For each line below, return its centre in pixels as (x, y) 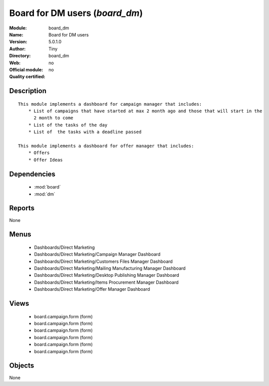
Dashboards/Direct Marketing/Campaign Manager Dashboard (97, 254)
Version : (18, 42)
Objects (22, 366)
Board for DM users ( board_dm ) (76, 13)
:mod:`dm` (45, 194)
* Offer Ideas (46, 160)
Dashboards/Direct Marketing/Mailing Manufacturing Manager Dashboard (110, 268)
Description (28, 91)
